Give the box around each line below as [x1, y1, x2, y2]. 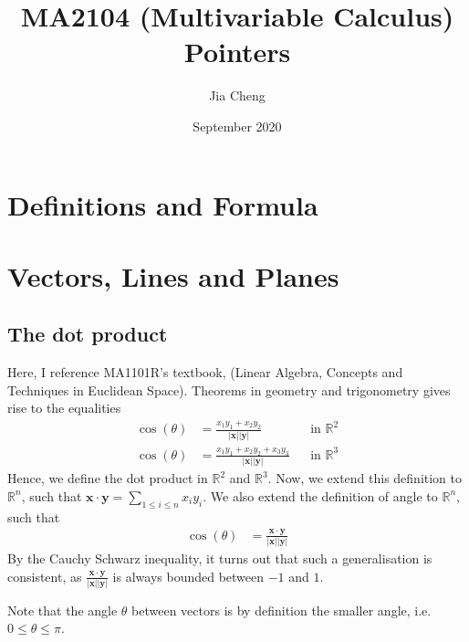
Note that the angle [7, 600, 118, 619]
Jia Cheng [209, 86, 266, 105]
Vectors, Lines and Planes [7, 257, 339, 294]
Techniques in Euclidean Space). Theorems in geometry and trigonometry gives [7, 380, 451, 399]
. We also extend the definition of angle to [203, 486, 438, 505]
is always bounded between [112, 566, 265, 585]
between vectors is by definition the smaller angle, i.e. [131, 600, 432, 619]
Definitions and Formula [7, 185, 318, 223]
